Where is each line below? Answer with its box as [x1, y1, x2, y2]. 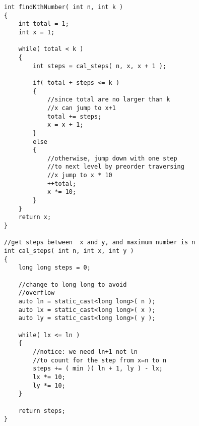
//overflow [18, 289, 55, 297]
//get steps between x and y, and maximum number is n [4, 239, 195, 246]
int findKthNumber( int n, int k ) [4, 4, 123, 11]
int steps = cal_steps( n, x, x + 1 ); [33, 62, 167, 70]
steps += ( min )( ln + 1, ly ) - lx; [33, 365, 163, 372]
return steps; [18, 407, 65, 414]
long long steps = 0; [18, 264, 91, 272]
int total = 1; [18, 20, 69, 28]
